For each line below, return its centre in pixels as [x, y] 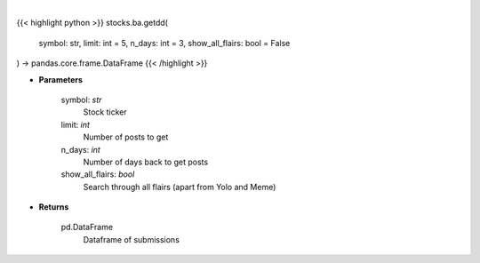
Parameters [61, 79]
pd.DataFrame [87, 227]
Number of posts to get [126, 137]
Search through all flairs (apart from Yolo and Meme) [180, 187]
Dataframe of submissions [131, 239]
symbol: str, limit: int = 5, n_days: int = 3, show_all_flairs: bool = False [164, 43]
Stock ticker [105, 112]
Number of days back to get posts [146, 162]
